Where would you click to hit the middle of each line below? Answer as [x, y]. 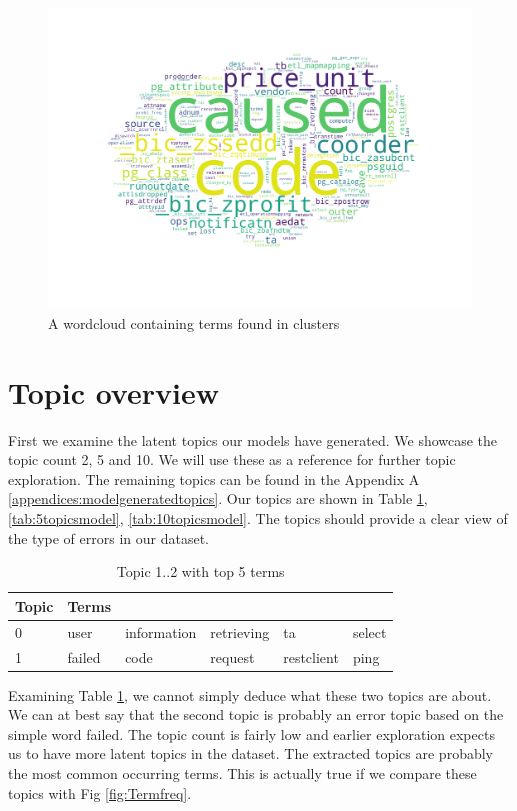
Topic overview [113, 391]
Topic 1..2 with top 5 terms [200, 571]
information [161, 631]
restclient [311, 656]
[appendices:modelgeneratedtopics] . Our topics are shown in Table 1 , [218, 498]
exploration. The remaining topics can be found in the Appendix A [214, 478]
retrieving [240, 631]
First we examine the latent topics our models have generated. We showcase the [253, 439]
